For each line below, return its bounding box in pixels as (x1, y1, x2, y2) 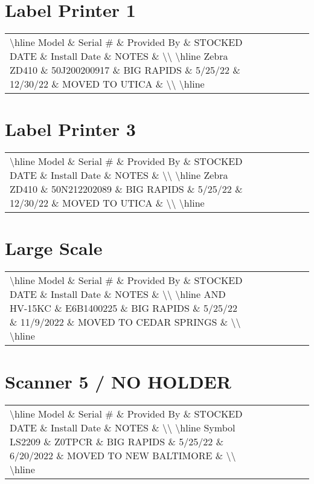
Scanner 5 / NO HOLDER (5, 369, 231, 393)
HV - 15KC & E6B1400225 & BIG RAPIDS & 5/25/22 (10, 301, 237, 315)
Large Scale (5, 236, 103, 260)
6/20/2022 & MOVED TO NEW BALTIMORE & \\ (10, 448, 236, 462)
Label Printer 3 (5, 117, 136, 141)
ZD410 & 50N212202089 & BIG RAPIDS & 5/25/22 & (10, 182, 243, 196)
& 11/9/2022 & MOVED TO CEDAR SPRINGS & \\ (10, 315, 241, 329)
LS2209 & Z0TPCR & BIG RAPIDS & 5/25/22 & (10, 434, 224, 448)
